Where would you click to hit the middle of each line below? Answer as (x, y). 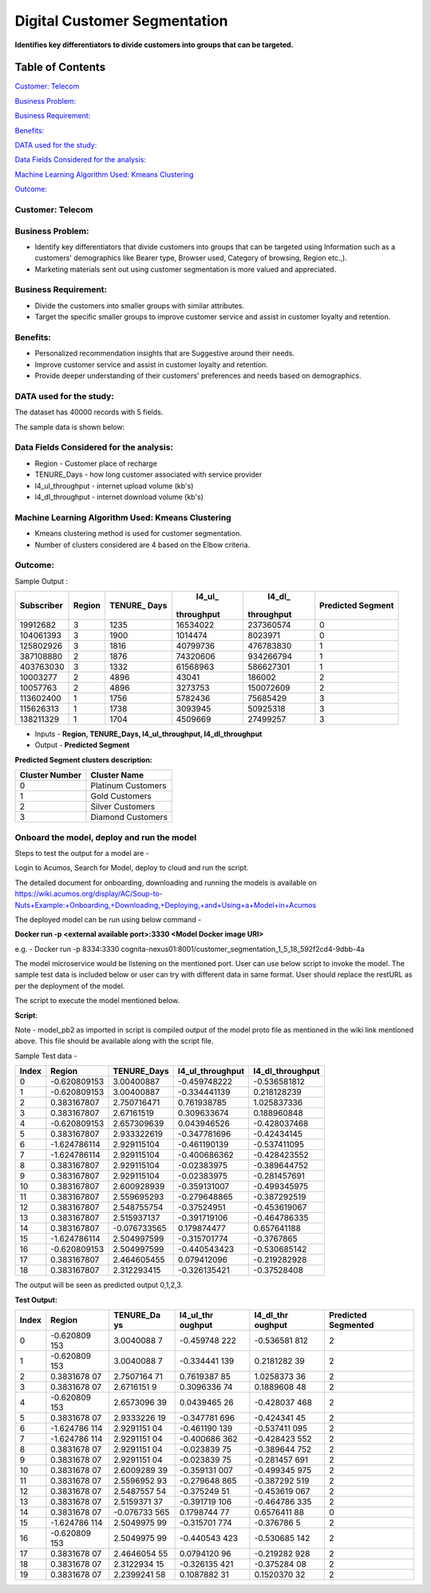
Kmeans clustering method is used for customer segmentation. (138, 533)
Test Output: (36, 1300)
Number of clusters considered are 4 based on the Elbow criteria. (142, 545)
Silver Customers (123, 806)
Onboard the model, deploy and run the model (106, 837)
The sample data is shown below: (70, 426)
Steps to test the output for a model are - (82, 853)
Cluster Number (51, 775)
